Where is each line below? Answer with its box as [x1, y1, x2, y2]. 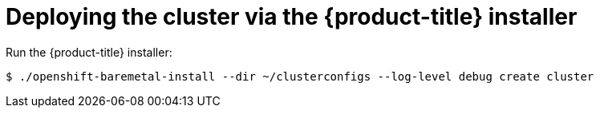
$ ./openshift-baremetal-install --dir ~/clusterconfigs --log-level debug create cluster [6, 69, 594, 83]
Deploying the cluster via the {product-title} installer [6, 3, 578, 30]
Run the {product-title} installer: [6, 45, 172, 59]
